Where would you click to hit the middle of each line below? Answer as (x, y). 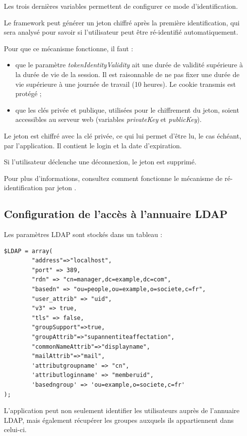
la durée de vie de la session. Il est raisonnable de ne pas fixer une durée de (127, 74)
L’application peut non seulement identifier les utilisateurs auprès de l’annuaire (122, 410)
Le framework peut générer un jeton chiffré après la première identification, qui (122, 22)
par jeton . (61, 188)
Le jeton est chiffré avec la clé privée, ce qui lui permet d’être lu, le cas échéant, (123, 135)
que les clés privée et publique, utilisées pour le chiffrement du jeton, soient (127, 109)
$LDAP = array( (28, 251)
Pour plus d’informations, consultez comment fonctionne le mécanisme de (113, 178)
